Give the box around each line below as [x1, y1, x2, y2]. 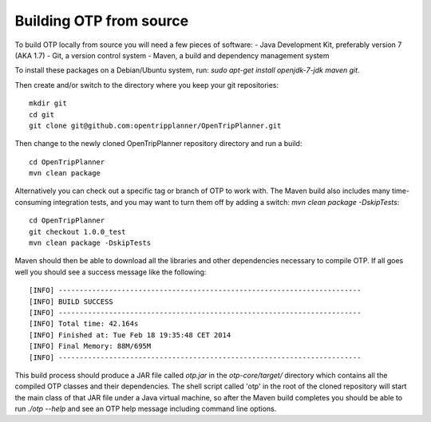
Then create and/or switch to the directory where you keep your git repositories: [14, 80, 279, 89]
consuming [14, 197, 52, 207]
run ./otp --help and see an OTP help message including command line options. [14, 404, 277, 414]
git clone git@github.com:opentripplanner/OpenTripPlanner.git [29, 120, 282, 130]
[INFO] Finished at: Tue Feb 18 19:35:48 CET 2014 [29, 330, 231, 339]
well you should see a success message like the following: [14, 267, 207, 277]
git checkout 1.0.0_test [29, 227, 126, 236]
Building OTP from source [14, 12, 189, 30]
